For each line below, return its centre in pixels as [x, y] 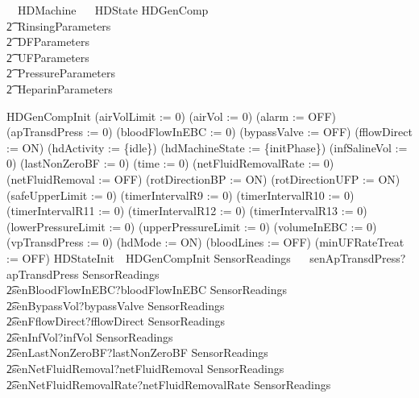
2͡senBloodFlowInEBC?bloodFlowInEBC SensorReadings [147, 290]
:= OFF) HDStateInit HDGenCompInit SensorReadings [149, 257]
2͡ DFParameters [48, 41]
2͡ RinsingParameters [59, 25]
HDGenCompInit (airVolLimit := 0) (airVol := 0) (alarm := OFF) [171, 116]
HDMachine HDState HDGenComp [113, 10]
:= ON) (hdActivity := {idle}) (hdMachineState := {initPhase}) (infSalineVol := [207, 147]
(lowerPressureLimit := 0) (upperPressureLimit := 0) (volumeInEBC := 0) [192, 226]
